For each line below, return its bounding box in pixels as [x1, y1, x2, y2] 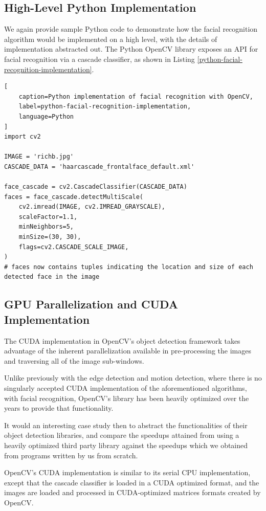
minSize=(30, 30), [18, 233, 81, 241]
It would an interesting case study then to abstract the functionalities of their [4, 419, 248, 430]
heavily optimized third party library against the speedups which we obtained [4, 439, 248, 450]
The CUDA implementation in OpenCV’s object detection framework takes [4, 335, 240, 346]
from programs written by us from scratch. [4, 450, 138, 460]
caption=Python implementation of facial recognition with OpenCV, [18, 93, 253, 100]
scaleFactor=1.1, [18, 213, 78, 220]
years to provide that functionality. [4, 403, 114, 413]
